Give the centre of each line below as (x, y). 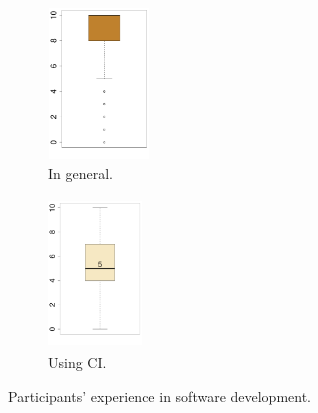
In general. (80, 172)
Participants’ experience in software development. (160, 395)
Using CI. (77, 362)
